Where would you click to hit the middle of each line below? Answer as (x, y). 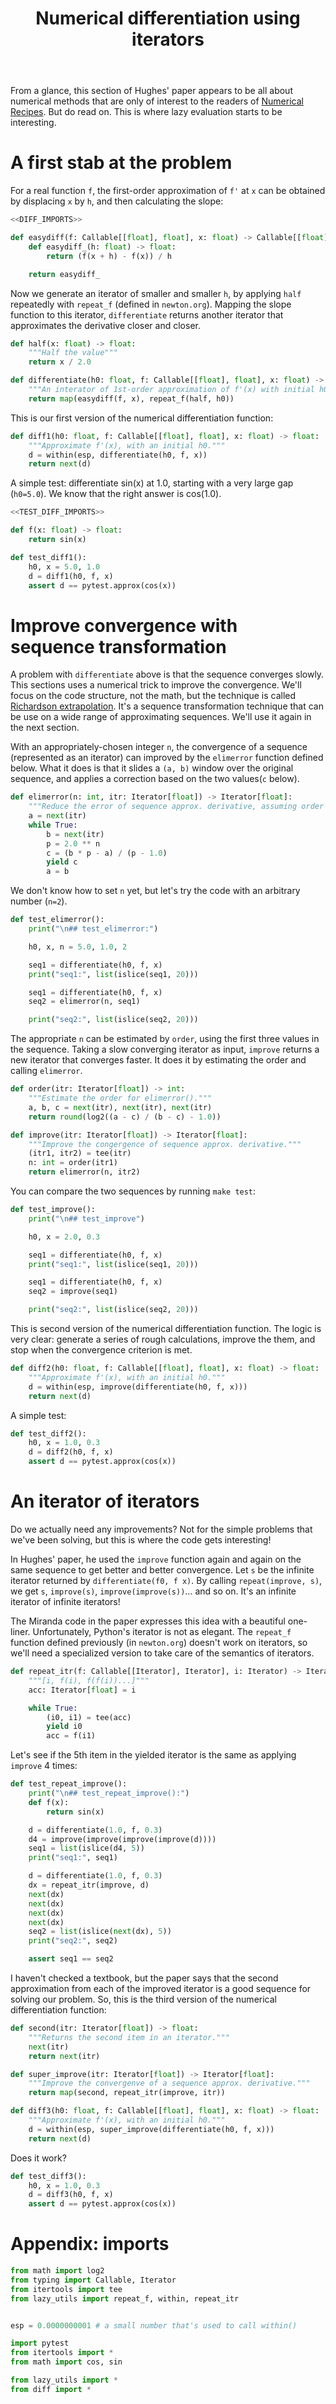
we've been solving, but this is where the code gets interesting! (141, 1540)
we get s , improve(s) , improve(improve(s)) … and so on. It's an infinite (153, 1591)
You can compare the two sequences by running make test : (133, 1191)
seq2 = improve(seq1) (73, 1292)
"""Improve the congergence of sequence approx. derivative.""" (165, 1144)
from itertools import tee (66, 2289)
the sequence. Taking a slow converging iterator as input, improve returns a (165, 1049)
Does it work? (38, 2158)
